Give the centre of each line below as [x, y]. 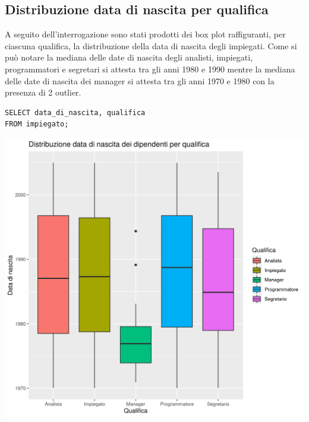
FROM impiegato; [37, 124]
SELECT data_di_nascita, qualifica [75, 112]
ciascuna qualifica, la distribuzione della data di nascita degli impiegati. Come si [151, 45]
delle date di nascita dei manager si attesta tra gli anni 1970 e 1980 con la [140, 80]
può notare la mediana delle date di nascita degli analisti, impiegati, [129, 57]
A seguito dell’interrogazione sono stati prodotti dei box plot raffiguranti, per [145, 34]
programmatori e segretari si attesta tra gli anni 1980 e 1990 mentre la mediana [150, 69]
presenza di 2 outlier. [43, 92]
